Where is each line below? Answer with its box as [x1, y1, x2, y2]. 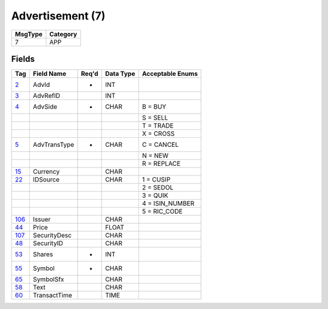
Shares [33, 250, 53, 259]
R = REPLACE [142, 160, 181, 168]
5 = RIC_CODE [142, 207, 183, 216]
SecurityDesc [33, 231, 72, 240]
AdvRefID [33, 92, 61, 100]
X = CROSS [142, 129, 175, 138]
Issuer [33, 216, 51, 224]
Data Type [105, 70, 135, 78]
